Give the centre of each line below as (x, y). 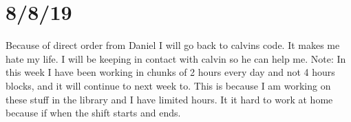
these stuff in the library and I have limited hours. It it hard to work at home (169, 99)
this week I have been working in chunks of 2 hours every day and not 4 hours (170, 72)
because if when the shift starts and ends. (93, 113)
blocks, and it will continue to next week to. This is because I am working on (168, 85)
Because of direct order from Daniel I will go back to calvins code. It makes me (173, 45)
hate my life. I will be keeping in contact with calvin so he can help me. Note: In (176, 58)
